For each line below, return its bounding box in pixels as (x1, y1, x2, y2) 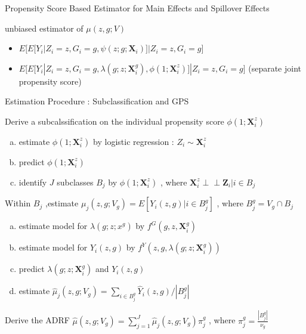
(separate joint (248, 61, 301, 74)
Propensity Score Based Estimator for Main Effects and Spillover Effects (5, 2, 270, 14)
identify (18, 175, 47, 188)
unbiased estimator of (5, 21, 84, 34)
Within (5, 197, 31, 209)
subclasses (57, 175, 94, 188)
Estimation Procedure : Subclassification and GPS (5, 95, 189, 107)
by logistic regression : (93, 135, 174, 147)
